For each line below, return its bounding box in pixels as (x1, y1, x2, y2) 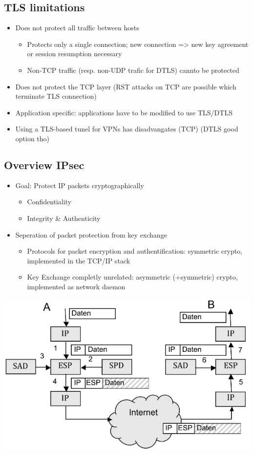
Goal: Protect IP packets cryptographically (15, 180, 144, 190)
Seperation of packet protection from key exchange (15, 229, 167, 239)
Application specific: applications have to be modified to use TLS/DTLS (15, 107, 233, 117)
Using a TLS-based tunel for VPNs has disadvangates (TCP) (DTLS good (15, 124, 238, 134)
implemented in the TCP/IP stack (27, 255, 130, 265)
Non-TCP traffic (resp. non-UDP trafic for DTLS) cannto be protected (27, 65, 239, 75)
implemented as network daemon (27, 281, 126, 291)
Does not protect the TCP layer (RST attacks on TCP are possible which (15, 81, 236, 91)
